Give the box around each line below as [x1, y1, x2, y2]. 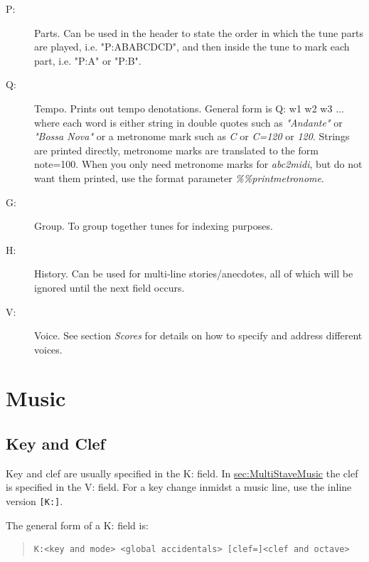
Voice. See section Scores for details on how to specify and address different [34, 328, 363, 343]
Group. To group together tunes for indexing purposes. [34, 218, 273, 233]
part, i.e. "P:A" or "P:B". [34, 53, 141, 68]
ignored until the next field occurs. [34, 280, 185, 295]
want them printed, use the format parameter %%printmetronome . [34, 170, 324, 185]
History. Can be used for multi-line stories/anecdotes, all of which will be [34, 266, 353, 281]
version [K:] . [6, 494, 63, 509]
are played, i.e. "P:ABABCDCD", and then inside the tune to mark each [34, 39, 350, 54]
